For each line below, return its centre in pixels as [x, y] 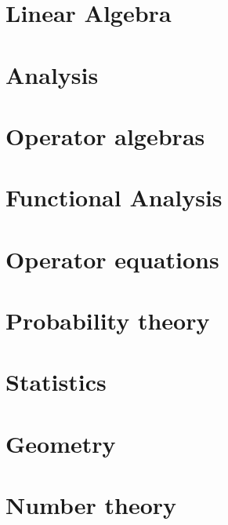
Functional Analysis [114, 197]
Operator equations [112, 259]
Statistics [56, 382]
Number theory [91, 505]
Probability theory [108, 321]
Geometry [61, 443]
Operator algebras [105, 135]
